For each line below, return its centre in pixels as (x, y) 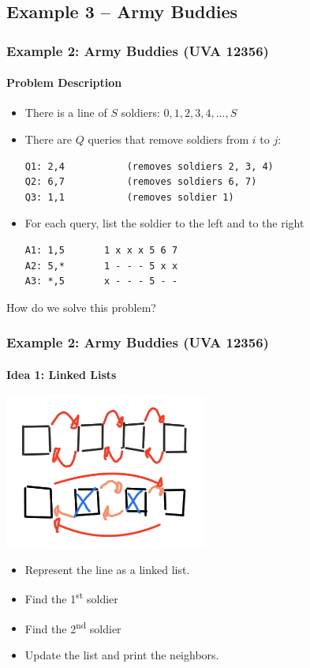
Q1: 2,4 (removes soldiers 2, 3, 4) (149, 166)
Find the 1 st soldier (71, 597)
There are (48, 139)
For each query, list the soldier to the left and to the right (164, 223)
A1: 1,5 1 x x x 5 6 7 (101, 250)
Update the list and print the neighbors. (122, 654)
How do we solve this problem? (81, 307)
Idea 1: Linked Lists (62, 374)
